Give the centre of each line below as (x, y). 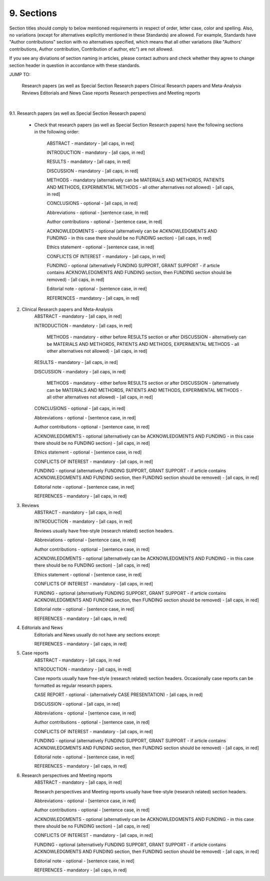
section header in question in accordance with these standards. (75, 65)
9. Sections (33, 13)
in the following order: (57, 132)
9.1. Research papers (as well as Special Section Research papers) (77, 113)
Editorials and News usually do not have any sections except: (97, 634)
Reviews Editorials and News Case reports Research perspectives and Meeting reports (111, 93)
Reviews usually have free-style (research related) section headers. (104, 531)
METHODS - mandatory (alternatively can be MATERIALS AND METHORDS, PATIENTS (135, 180)
